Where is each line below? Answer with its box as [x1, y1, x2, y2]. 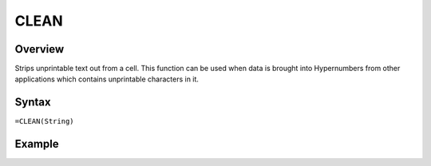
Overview [14, 42, 65, 56]
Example [14, 137, 59, 151]
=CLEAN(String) [14, 117, 75, 126]
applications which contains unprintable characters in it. [14, 74, 200, 84]
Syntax [14, 96, 51, 109]
